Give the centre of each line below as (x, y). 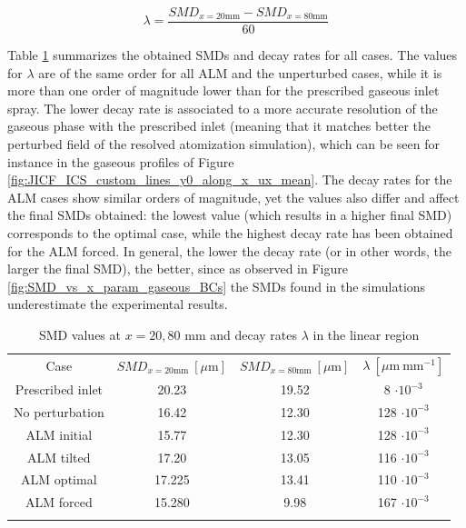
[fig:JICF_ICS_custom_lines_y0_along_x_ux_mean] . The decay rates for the (230, 179)
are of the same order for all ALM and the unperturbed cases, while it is (240, 72)
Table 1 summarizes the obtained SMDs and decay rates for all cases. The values (233, 55)
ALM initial (59, 434)
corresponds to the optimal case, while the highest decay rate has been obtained (230, 233)
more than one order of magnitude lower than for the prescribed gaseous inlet (223, 90)
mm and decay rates (241, 334)
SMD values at (79, 334)
